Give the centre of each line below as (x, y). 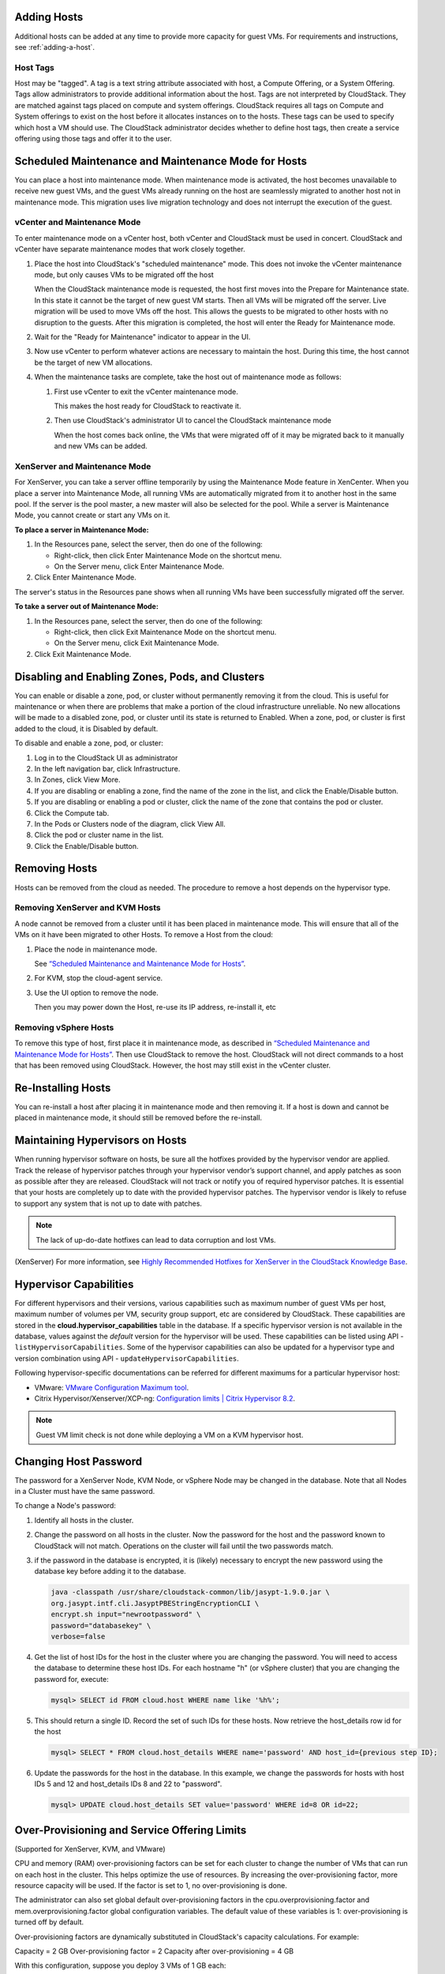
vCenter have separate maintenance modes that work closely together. (130, 250)
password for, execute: (72, 1679)
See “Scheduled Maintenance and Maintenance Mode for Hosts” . (140, 963)
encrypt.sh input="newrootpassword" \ (126, 1614)
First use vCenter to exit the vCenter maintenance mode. (146, 392)
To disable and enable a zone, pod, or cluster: (89, 743)
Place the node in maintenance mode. (96, 949)
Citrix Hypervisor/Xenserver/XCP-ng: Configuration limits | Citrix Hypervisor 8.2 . (165, 1398)
